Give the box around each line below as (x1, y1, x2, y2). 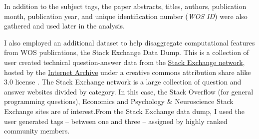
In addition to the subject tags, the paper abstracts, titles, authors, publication (4, 1, 247, 11)
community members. (4, 125, 70, 136)
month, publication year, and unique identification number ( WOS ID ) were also (4, 10, 248, 21)
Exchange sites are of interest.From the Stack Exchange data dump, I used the (4, 105, 245, 116)
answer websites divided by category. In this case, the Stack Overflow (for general (4, 86, 254, 96)
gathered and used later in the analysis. (4, 20, 125, 31)
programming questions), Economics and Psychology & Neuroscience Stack (4, 96, 234, 106)
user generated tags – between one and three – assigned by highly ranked (4, 115, 228, 126)
